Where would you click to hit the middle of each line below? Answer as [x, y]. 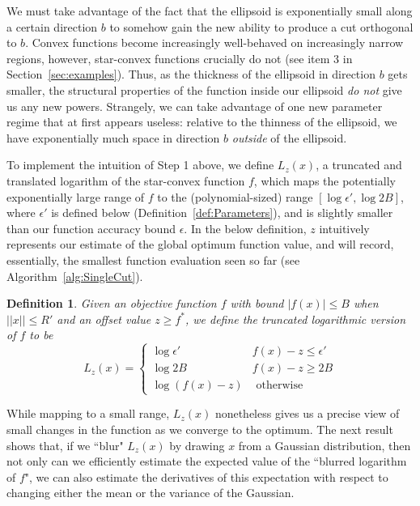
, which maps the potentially [325, 180]
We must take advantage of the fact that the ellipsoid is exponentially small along [210, 11]
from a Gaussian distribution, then [325, 445]
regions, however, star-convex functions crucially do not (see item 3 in [180, 58]
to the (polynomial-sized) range [235, 196]
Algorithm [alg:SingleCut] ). [75, 276]
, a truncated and [359, 165]
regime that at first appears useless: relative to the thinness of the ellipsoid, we [202, 122]
